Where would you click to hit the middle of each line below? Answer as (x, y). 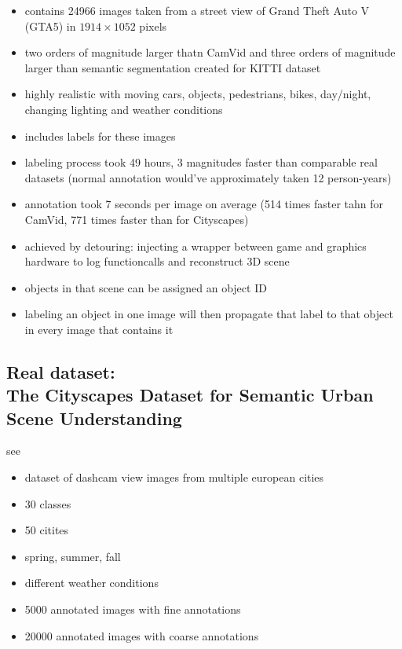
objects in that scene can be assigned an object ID (146, 287)
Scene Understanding (94, 418)
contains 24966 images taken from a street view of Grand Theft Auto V (197, 10)
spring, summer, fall (73, 556)
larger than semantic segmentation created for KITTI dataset (173, 67)
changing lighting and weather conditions (124, 109)
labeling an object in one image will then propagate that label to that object (209, 314)
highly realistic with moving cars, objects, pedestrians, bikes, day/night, (198, 94)
